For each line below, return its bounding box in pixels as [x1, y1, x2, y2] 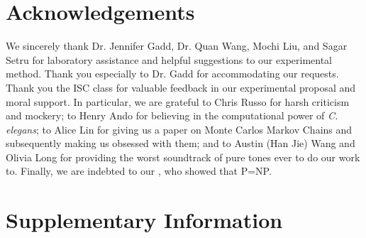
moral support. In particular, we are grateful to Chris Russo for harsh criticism [6, 94, 350, 109]
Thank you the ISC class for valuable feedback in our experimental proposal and [6, 80, 356, 94]
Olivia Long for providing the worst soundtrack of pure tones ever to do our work [6, 149, 360, 164]
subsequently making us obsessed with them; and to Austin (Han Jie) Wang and [6, 136, 355, 151]
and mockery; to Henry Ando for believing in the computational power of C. [6, 108, 338, 123]
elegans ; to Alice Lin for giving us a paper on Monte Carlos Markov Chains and [6, 121, 353, 136]
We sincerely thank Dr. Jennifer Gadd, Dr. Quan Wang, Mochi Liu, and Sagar [6, 38, 348, 53]
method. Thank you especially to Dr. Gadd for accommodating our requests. [6, 66, 339, 81]
